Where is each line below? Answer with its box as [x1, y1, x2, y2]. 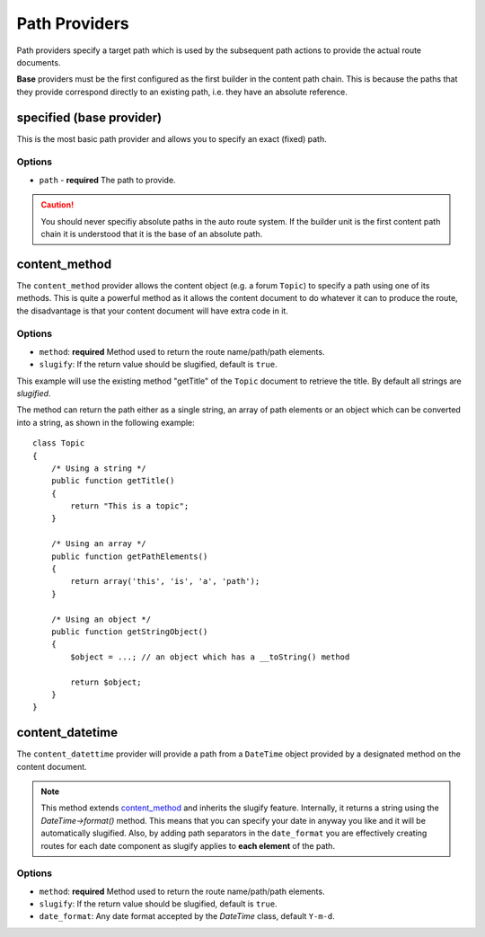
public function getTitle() [50, 476, 175, 486]
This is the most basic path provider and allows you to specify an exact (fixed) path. [16, 133, 327, 144]
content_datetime [16, 725, 119, 740]
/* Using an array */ [50, 539, 147, 549]
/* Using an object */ [50, 614, 152, 624]
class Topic [32, 438, 85, 448]
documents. [16, 57, 61, 67]
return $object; [70, 676, 142, 687]
